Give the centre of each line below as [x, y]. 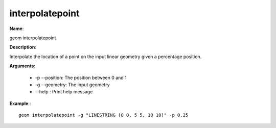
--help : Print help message [64, 92]
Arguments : [22, 66]
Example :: [20, 103]
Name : [17, 29]
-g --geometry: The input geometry [72, 85]
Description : [23, 47]
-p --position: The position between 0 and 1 [81, 78]
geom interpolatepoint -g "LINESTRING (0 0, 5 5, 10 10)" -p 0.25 [103, 115]
